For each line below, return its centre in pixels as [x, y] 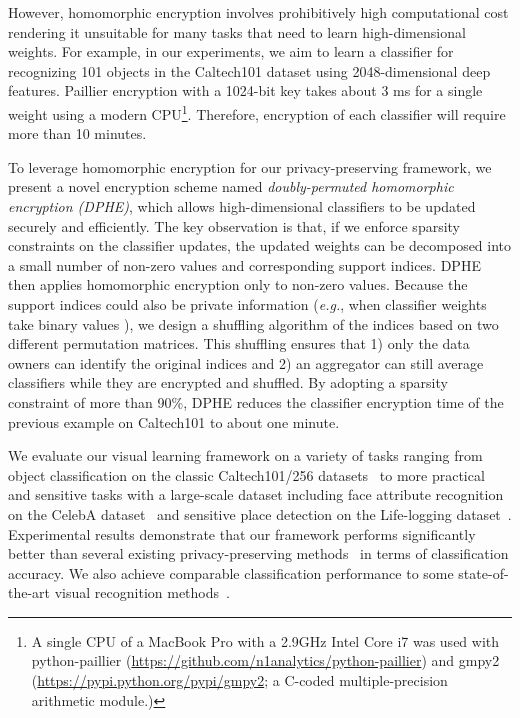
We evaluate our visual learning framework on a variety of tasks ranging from [245, 455]
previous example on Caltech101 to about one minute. [174, 421]
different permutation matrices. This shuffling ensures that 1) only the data [239, 343]
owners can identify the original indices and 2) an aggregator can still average [246, 362]
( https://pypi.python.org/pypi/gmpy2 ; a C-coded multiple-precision [239, 680]
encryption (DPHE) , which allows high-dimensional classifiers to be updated [242, 206]
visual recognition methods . [142, 592]
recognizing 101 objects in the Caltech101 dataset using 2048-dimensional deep [249, 70]
